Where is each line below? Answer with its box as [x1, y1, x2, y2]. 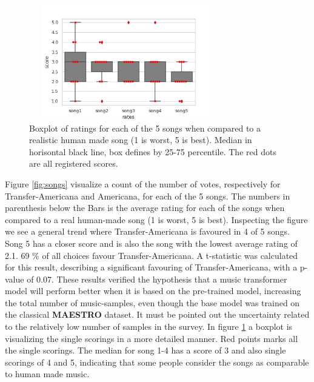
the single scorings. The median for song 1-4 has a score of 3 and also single [5, 344, 286, 357]
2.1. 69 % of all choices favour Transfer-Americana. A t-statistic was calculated [5, 249, 298, 261]
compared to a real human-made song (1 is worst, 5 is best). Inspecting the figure [5, 213, 308, 226]
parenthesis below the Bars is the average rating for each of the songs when [5, 201, 285, 214]
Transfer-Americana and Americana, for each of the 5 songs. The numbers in [5, 189, 290, 202]
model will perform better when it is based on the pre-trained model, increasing [5, 284, 301, 297]
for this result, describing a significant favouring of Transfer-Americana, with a [5, 261, 298, 273]
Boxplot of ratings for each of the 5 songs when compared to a [29, 121, 261, 134]
